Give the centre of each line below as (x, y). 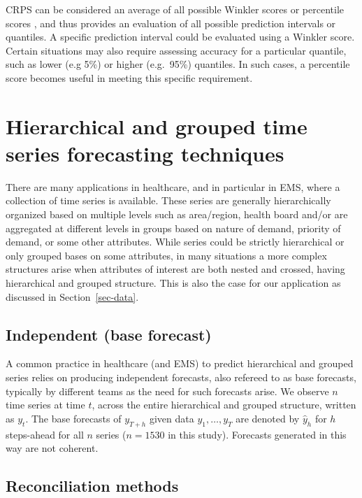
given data (172, 418)
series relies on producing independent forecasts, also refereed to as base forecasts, (181, 377)
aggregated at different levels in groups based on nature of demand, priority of (173, 228)
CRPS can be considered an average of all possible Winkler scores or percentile (175, 9)
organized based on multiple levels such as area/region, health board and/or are (177, 214)
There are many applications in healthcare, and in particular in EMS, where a (173, 186)
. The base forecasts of (73, 418)
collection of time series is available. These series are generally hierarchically (168, 200)
